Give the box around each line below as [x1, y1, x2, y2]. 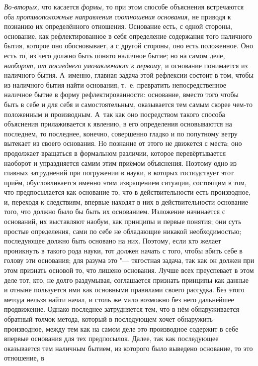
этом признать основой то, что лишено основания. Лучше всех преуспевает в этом [4, 265, 254, 275]
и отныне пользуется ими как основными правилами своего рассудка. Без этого [4, 284, 245, 295]
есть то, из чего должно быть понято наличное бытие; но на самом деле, [4, 50, 225, 60]
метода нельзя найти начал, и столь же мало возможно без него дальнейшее [4, 294, 234, 304]
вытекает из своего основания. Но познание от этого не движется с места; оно [4, 138, 242, 148]
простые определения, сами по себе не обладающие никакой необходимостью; [4, 226, 242, 236]
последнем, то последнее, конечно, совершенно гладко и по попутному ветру [4, 128, 238, 138]
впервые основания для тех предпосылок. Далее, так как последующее [4, 333, 219, 344]
